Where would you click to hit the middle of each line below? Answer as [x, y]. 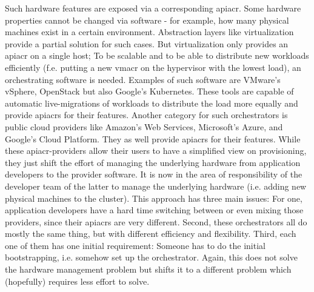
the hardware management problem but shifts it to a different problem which [148, 269]
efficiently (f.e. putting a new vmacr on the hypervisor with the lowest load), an [153, 67]
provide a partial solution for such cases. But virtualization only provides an [147, 43]
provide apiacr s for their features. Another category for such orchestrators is [146, 115]
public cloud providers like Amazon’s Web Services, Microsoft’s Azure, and [144, 126]
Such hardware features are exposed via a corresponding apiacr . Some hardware [153, 8]
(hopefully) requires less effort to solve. [77, 281]
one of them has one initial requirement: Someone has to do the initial [135, 245]
